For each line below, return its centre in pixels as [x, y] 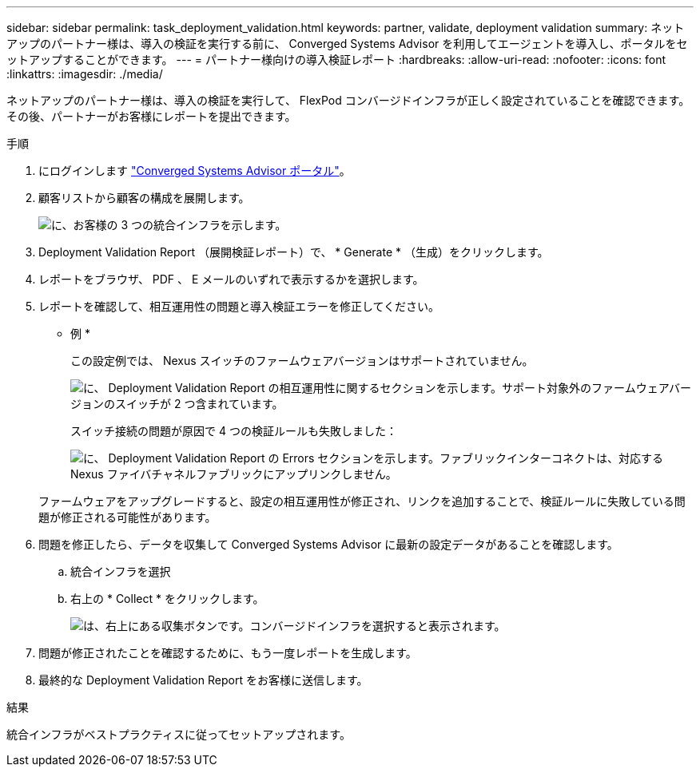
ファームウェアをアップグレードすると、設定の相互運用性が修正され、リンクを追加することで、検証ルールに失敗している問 [362, 501]
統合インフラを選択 [121, 571]
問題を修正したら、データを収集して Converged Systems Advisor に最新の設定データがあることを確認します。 [328, 544]
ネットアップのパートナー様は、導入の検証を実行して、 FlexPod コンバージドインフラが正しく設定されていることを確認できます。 [348, 100]
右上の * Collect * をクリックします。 [167, 599]
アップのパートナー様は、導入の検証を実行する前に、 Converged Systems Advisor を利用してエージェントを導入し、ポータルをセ [347, 44]
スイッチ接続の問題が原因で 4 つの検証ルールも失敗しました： [234, 431]
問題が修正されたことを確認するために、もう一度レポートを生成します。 [228, 653]
